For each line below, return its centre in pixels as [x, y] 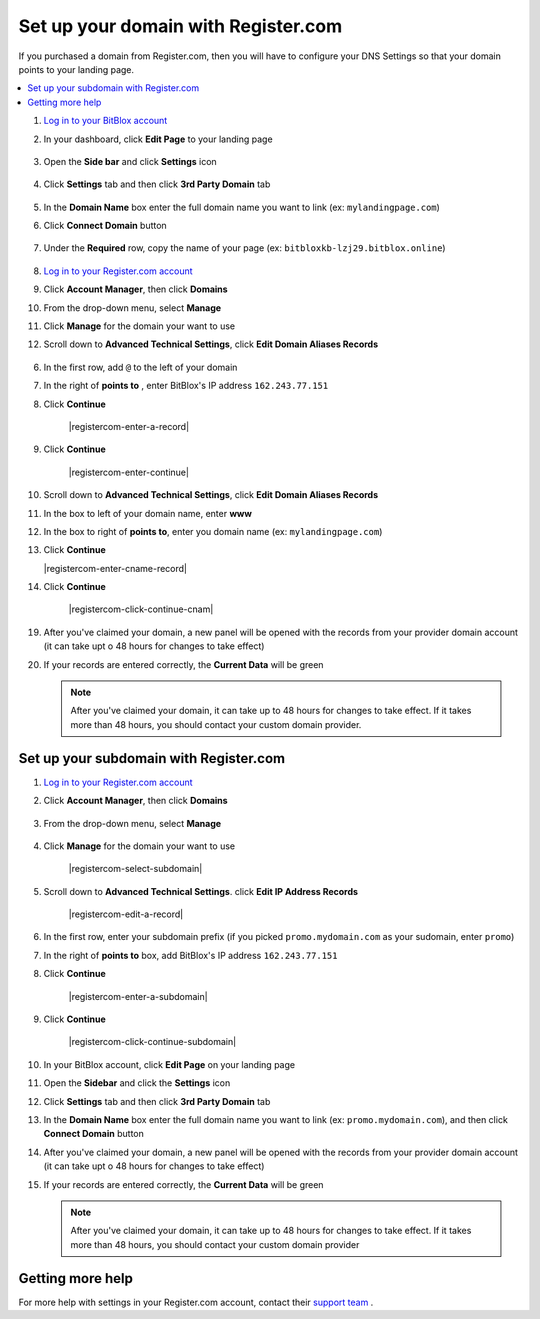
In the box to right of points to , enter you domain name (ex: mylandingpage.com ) [213, 531]
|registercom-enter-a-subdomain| [138, 996]
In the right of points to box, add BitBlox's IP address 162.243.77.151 [190, 955]
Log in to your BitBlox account [105, 121]
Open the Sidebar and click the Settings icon [137, 1083]
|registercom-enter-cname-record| [115, 568]
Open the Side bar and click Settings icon [130, 161]
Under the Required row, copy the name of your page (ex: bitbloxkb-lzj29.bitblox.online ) [244, 248]
